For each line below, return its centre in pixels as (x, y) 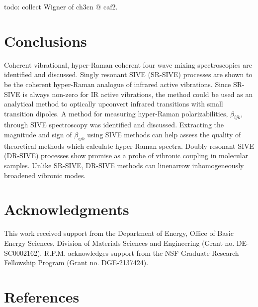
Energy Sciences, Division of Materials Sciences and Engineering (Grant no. (119, 243)
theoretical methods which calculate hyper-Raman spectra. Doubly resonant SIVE (129, 146)
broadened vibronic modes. (45, 175)
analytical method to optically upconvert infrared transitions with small (114, 104)
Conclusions (45, 41)
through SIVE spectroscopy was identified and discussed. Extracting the (114, 125)
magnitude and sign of (38, 135)
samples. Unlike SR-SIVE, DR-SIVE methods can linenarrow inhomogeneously (124, 165)
